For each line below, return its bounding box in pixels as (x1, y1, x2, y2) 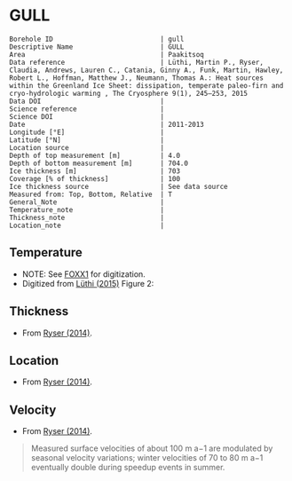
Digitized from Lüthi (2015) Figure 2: (21, 278, 154, 288)
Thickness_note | (9, 213, 165, 222)
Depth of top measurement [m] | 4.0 (9, 151, 180, 160)
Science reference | (9, 104, 165, 114)
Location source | (9, 143, 165, 152)
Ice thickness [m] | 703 (9, 166, 180, 176)
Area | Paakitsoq (9, 50, 204, 59)
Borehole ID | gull (9, 35, 185, 43)
